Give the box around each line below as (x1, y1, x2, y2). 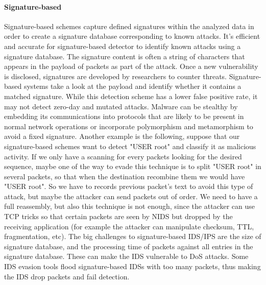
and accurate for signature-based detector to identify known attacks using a (4, 40, 241, 51)
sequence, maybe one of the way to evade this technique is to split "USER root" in (4, 161, 261, 172)
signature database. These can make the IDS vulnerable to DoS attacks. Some (4, 251, 249, 262)
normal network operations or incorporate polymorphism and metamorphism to (4, 121, 253, 131)
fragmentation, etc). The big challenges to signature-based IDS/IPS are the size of (4, 231, 261, 242)
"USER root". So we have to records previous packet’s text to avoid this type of (4, 181, 253, 192)
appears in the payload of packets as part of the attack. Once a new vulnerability (4, 61, 258, 72)
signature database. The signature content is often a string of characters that (4, 51, 245, 61)
